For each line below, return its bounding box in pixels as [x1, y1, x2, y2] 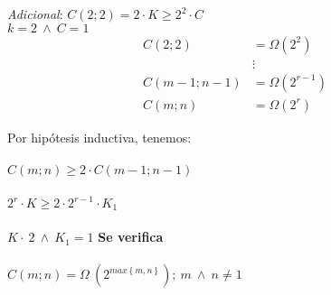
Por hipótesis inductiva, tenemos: [7, 127, 192, 146]
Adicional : [7, 5, 63, 23]
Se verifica [98, 227, 164, 246]
